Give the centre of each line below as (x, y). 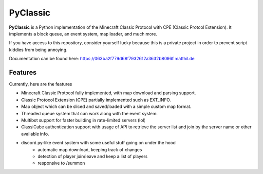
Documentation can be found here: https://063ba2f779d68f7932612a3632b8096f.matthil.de (102, 59)
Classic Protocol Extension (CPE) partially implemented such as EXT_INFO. (96, 100)
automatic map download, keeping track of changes (90, 149)
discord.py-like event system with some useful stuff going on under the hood (98, 143)
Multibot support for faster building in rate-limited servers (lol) (84, 120)
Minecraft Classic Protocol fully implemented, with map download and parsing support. (109, 93)
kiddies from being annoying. (38, 50)
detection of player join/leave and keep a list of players (93, 156)
